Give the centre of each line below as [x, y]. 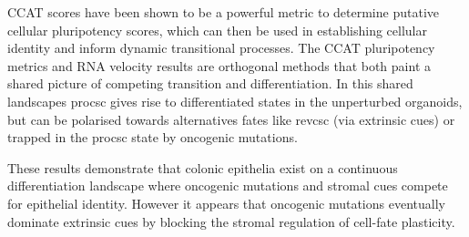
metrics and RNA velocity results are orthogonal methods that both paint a [219, 65]
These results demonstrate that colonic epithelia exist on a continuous [203, 167]
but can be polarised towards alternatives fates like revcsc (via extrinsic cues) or [231, 119]
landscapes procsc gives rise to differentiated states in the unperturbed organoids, [235, 101]
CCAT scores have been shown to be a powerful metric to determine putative [223, 12]
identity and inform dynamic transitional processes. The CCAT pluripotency [221, 48]
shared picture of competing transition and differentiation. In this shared [210, 83]
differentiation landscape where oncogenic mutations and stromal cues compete [228, 185]
